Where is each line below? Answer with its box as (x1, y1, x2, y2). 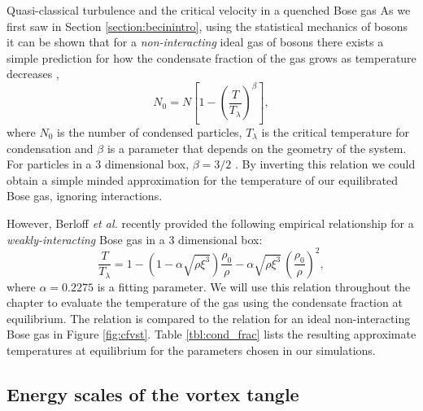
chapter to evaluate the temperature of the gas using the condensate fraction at (7, 294, 403, 311)
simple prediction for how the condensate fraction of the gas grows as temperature (7, 49, 416, 66)
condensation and (7, 139, 94, 156)
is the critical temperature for (261, 123, 409, 140)
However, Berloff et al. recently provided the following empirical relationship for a (7, 214, 414, 231)
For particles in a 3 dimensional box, (7, 155, 190, 173)
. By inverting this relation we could (234, 155, 416, 173)
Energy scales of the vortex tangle (7, 382, 299, 407)
